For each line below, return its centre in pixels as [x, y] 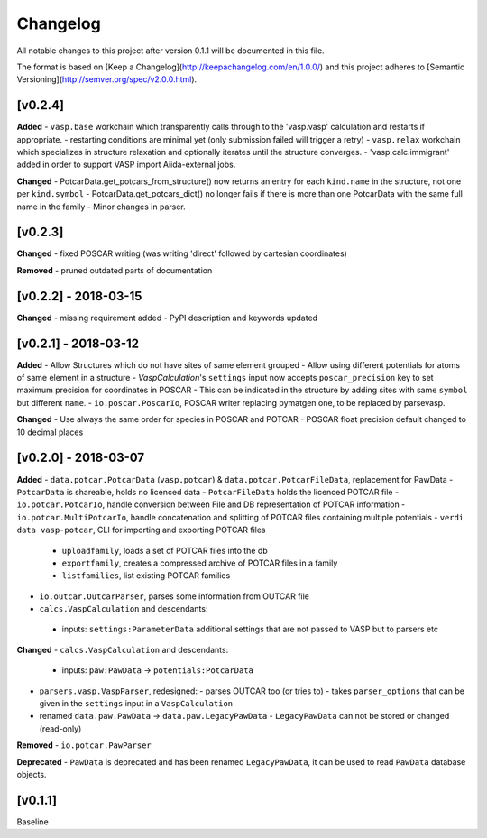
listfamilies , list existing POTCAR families [146, 576]
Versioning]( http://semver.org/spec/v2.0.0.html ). [107, 79]
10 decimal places [50, 432]
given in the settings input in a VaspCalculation [136, 704]
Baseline [32, 822]
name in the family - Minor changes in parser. [101, 207]
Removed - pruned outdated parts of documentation [115, 270]
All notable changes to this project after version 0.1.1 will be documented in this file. [170, 51]
